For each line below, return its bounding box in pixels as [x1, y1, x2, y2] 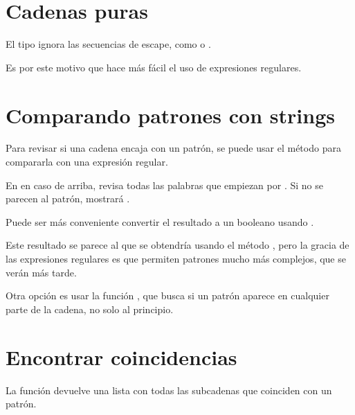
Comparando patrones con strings [6, 100, 335, 129]
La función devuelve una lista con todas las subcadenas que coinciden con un [6, 382, 332, 397]
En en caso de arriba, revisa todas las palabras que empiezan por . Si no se [6, 177, 323, 192]
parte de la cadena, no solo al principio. [6, 301, 174, 316]
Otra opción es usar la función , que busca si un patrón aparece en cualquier [6, 288, 329, 303]
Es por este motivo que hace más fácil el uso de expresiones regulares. [6, 60, 302, 74]
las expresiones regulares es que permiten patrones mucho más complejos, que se [6, 251, 346, 265]
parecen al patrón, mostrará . [6, 191, 130, 206]
